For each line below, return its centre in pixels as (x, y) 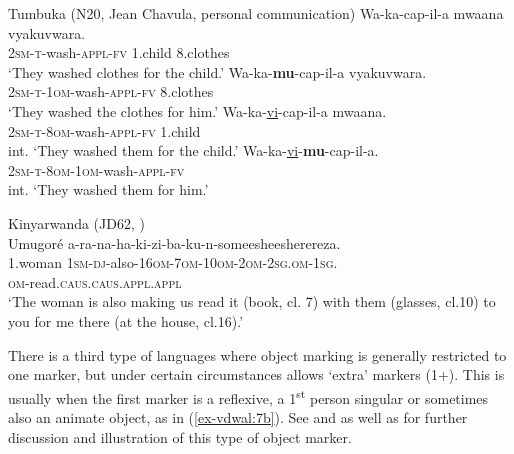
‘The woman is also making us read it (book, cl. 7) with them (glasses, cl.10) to (252, 301)
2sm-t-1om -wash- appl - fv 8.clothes (111, 91)
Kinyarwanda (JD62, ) (76, 222)
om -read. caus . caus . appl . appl (95, 281)
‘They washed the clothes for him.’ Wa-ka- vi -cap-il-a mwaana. (197, 110)
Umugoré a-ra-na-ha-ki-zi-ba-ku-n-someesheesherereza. (174, 242)
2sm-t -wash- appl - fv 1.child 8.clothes (119, 52)
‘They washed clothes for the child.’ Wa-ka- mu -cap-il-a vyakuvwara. (217, 71)
